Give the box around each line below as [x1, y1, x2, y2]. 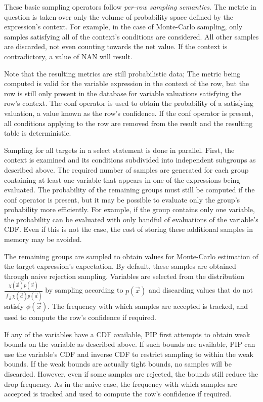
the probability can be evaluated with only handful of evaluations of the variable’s [4, 214, 258, 224]
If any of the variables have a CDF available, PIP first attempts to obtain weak [4, 329, 250, 339]
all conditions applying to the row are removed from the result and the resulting [4, 117, 253, 128]
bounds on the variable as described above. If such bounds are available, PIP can [4, 339, 255, 349]
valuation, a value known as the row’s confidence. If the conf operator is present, [4, 107, 253, 118]
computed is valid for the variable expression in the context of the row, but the [4, 78, 249, 89]
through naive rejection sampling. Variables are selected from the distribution [4, 270, 245, 281]
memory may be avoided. [4, 234, 82, 245]
